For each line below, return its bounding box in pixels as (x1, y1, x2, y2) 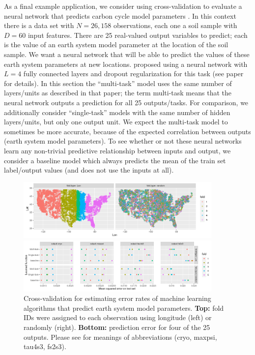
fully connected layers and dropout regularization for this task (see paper (23, 68, 244, 79)
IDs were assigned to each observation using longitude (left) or (24, 312, 212, 323)
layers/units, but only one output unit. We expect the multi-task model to (4, 117, 228, 127)
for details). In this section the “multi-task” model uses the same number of (4, 78, 232, 88)
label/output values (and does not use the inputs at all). (4, 165, 174, 175)
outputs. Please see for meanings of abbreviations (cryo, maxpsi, (24, 331, 217, 342)
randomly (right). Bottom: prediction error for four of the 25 (24, 322, 210, 332)
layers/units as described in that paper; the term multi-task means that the (4, 88, 231, 98)
